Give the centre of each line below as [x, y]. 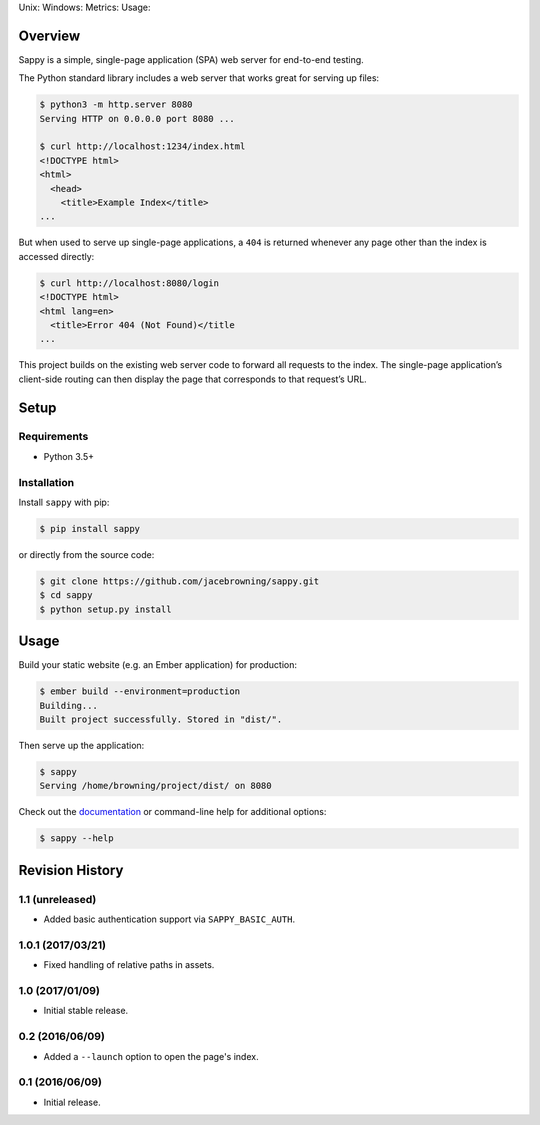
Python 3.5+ [69, 456]
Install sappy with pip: [64, 502]
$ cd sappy [66, 595]
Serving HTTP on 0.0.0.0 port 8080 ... [137, 118]
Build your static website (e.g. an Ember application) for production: [158, 665]
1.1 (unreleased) [57, 899]
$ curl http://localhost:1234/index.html [142, 146]
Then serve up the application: [81, 745]
